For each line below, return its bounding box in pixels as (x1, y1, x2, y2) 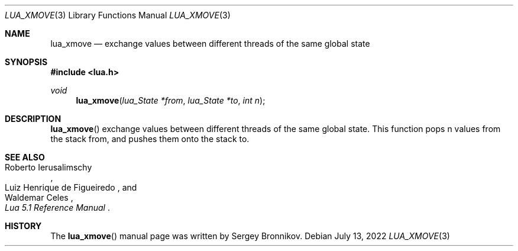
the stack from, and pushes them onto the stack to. (50, 134, 250, 144)
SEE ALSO (5, 152, 45, 162)
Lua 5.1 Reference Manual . (5, 202, 110, 213)
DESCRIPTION (5, 114, 61, 124)
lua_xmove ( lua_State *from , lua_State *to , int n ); (76, 95, 266, 105)
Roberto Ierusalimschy (5, 162, 92, 172)
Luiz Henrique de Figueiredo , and (5, 182, 137, 192)
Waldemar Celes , (5, 192, 73, 202)
